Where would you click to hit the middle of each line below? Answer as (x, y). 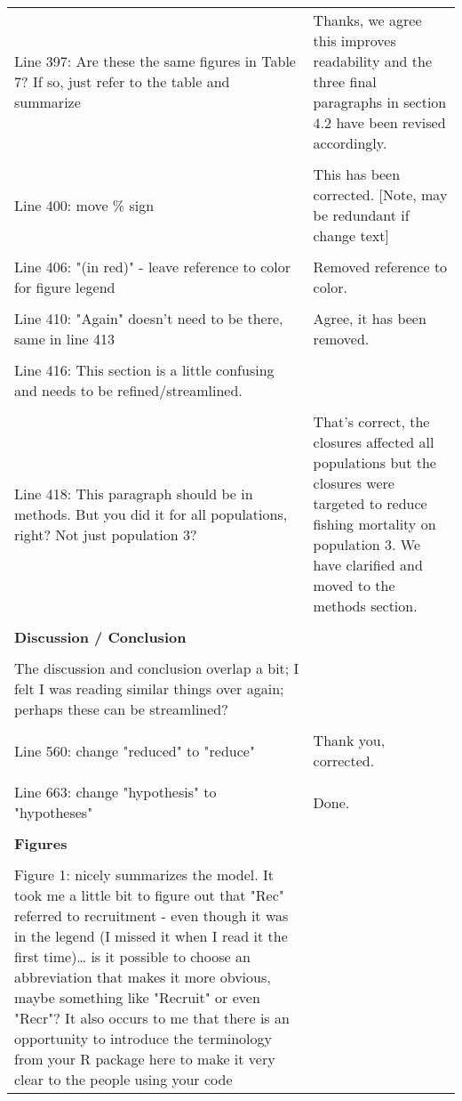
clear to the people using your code (123, 1079)
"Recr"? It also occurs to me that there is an (152, 1018)
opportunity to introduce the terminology (143, 1038)
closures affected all (374, 442)
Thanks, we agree (367, 20)
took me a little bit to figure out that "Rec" (149, 895)
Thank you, (349, 740)
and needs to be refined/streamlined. (128, 390)
